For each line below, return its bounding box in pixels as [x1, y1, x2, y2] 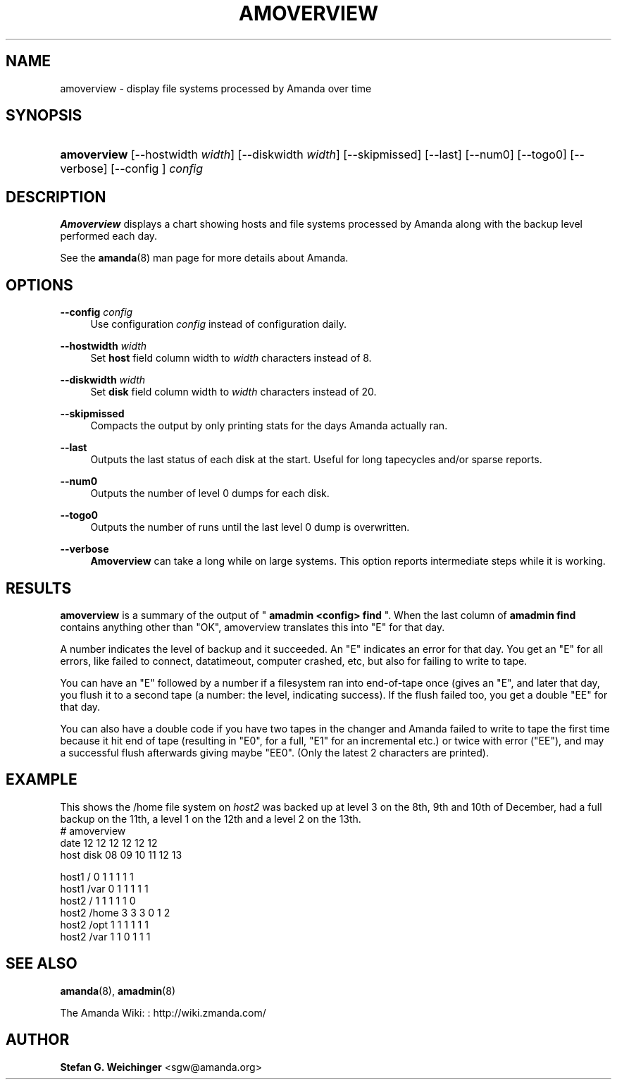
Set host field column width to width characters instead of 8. [90, 352, 372, 364]
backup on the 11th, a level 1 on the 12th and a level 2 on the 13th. [60, 812, 361, 825]
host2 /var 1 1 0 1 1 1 [60, 930, 151, 943]
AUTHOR [6, 1031, 70, 1049]
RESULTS [6, 579, 72, 597]
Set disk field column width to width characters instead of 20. [90, 386, 377, 398]
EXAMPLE [6, 771, 77, 789]
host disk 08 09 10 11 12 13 [60, 848, 182, 861]
